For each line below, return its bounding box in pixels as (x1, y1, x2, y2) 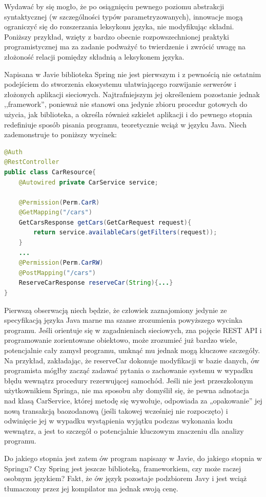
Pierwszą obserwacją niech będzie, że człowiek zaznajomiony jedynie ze (4, 304, 227, 315)
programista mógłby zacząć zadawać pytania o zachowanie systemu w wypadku (4, 365, 253, 376)
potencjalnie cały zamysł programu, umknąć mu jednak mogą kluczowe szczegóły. (4, 345, 260, 355)
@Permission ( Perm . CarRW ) (18, 259, 104, 267)
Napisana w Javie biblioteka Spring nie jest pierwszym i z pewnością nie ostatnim (4, 68, 261, 79)
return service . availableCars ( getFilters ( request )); (33, 229, 217, 236)
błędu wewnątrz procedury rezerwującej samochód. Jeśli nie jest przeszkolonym (4, 375, 253, 385)
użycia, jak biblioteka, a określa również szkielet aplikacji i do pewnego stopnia (4, 108, 253, 119)
